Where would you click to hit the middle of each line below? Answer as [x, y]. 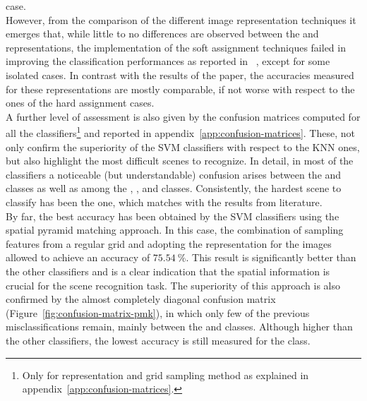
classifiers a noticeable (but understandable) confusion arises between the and [174, 174]
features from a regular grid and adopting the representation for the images [169, 243]
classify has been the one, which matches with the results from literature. [164, 202]
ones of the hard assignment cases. [80, 103]
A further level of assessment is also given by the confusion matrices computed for [183, 116]
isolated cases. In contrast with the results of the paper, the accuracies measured [180, 74]
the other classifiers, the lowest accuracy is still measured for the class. [158, 340]
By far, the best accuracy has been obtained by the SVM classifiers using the [173, 216]
